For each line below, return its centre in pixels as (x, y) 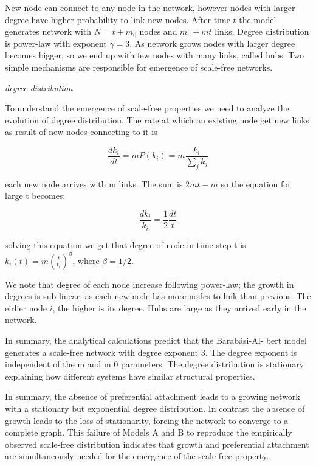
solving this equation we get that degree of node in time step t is (125, 244)
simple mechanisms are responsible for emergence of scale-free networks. (139, 67)
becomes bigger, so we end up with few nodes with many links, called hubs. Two (154, 55)
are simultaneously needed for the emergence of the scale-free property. (137, 456)
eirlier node (26, 308)
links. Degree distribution (262, 31)
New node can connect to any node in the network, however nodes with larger (150, 7)
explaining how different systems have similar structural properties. (130, 376)
